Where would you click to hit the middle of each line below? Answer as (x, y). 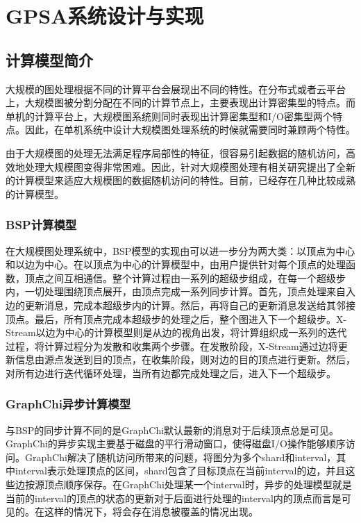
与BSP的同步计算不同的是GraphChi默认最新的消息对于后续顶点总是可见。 (173, 430)
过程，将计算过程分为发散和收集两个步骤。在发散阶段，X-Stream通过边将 (172, 346)
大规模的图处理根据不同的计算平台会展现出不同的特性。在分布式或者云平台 (176, 89)
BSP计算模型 (41, 225)
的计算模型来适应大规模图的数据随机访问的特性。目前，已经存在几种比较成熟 (180, 180)
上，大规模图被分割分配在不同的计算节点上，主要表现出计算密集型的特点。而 (180, 102)
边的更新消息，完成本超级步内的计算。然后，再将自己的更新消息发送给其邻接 (180, 305)
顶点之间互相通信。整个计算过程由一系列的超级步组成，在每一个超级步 (185, 277)
